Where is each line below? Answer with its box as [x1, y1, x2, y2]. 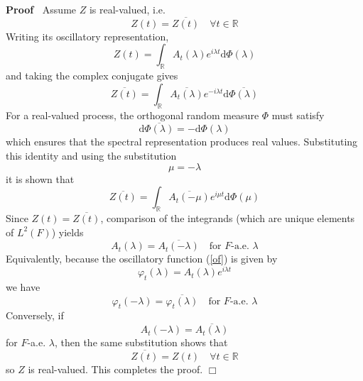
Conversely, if [6, 308, 64, 323]
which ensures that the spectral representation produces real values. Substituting [6, 134, 358, 149]
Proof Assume [6, 2, 77, 16]
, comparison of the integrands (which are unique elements [100, 210, 355, 225]
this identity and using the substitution [6, 148, 177, 162]
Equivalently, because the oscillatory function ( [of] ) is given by [6, 251, 278, 266]
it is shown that [6, 171, 75, 186]
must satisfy [271, 107, 325, 122]
